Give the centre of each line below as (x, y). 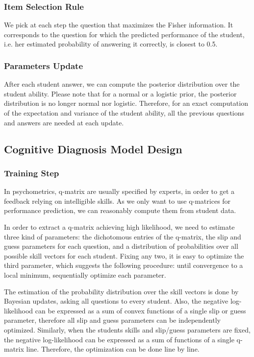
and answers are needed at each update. (64, 122)
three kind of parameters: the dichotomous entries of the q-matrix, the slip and (123, 236)
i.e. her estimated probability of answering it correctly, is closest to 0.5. (111, 44)
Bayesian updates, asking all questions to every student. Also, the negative (116, 301)
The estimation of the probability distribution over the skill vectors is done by (121, 291)
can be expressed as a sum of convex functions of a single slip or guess (140, 310)
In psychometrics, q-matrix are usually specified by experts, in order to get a (119, 191)
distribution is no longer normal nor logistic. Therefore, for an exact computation (126, 103)
